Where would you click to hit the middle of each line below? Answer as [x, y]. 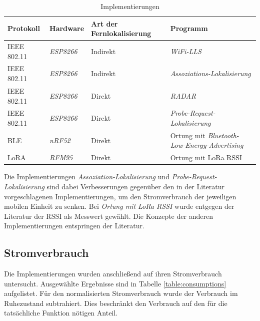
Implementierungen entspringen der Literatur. [74, 226]
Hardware [67, 28]
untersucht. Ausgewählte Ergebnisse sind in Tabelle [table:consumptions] [115, 283]
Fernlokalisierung [121, 33]
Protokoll [24, 28]
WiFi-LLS [186, 51]
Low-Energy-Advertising [207, 145]
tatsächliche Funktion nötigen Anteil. [61, 313]
